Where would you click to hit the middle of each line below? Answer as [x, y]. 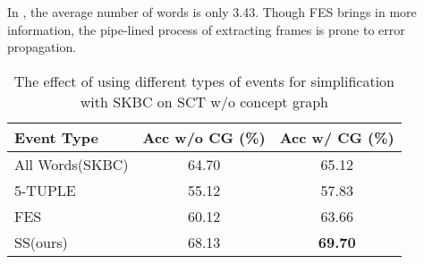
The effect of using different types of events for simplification [204, 81]
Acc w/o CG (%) [204, 137]
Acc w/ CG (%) [337, 137]
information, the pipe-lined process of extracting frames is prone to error [206, 29]
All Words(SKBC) [72, 164]
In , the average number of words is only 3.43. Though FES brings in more [212, 12]
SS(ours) [41, 242]
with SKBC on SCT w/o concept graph [204, 101]
